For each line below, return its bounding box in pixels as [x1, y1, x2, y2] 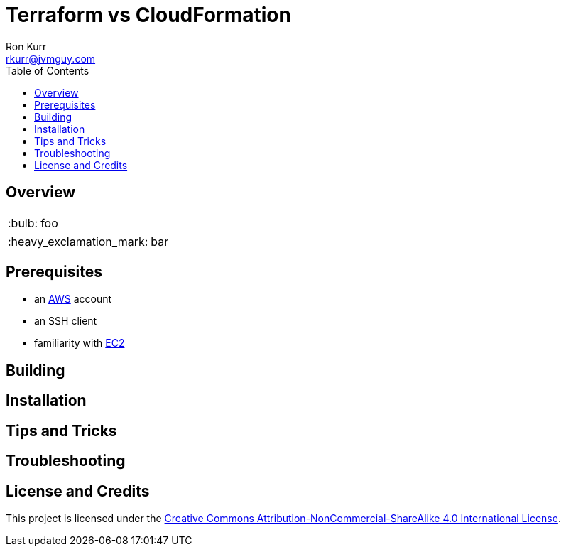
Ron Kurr [6, 40, 47, 53]
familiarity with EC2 [34, 337, 125, 350]
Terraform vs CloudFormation [6, 3, 291, 27]
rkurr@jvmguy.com [6, 52, 96, 65]
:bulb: [8, 215, 38, 230]
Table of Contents [6, 64, 89, 77]
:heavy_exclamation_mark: [8, 234, 148, 249]
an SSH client [34, 315, 97, 328]
